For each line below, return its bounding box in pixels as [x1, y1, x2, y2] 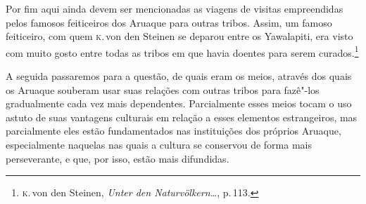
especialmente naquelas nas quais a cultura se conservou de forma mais [6, 137, 312, 151]
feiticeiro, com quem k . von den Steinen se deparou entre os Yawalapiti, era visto [6, 29, 353, 43]
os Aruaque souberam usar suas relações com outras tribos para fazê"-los [6, 82, 320, 97]
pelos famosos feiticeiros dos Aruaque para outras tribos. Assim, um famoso [6, 15, 332, 29]
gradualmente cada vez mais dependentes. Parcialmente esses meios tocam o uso [6, 96, 352, 111]
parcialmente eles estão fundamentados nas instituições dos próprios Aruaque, [6, 123, 341, 138]
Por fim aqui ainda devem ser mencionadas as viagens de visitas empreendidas [6, 1, 343, 15]
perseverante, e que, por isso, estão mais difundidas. [6, 151, 229, 165]
